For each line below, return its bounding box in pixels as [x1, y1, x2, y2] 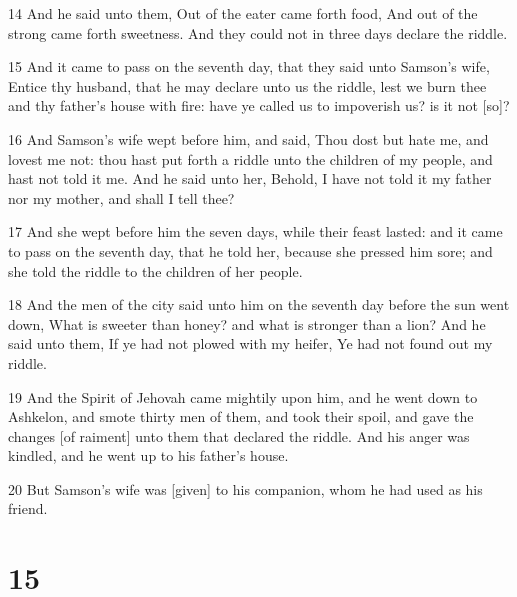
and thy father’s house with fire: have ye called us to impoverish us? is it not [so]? [8, 95, 510, 116]
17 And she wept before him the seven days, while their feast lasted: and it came [8, 221, 503, 242]
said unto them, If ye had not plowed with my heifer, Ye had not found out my [8, 333, 493, 354]
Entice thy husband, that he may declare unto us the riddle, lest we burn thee [8, 75, 487, 96]
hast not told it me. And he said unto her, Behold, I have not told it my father [8, 168, 492, 189]
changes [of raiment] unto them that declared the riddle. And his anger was [8, 425, 470, 446]
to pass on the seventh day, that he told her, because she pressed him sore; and [8, 240, 493, 261]
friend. [8, 498, 48, 519]
